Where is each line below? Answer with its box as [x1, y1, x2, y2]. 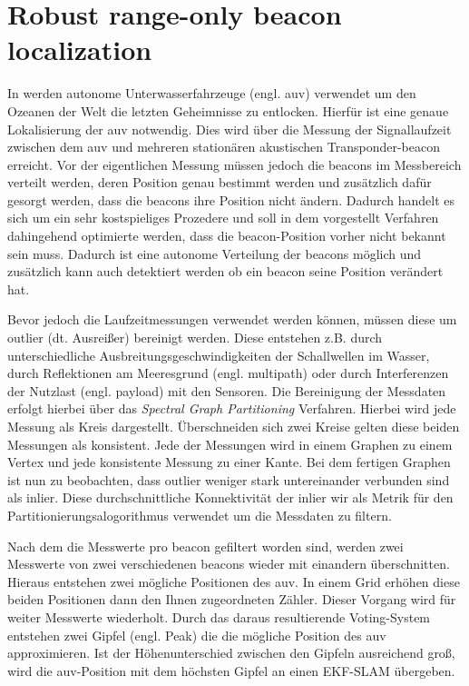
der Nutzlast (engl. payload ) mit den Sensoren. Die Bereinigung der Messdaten [7, 381, 446, 400]
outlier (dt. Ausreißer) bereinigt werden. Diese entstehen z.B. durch [7, 328, 383, 347]
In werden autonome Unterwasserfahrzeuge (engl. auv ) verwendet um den [7, 84, 416, 103]
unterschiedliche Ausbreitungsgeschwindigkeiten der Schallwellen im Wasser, [7, 345, 430, 364]
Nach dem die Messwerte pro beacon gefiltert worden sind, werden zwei [7, 536, 404, 555]
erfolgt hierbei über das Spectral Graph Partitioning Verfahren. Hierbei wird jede [7, 399, 456, 418]
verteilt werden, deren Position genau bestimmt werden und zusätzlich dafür [7, 173, 432, 192]
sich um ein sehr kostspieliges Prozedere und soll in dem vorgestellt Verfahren [7, 208, 439, 227]
